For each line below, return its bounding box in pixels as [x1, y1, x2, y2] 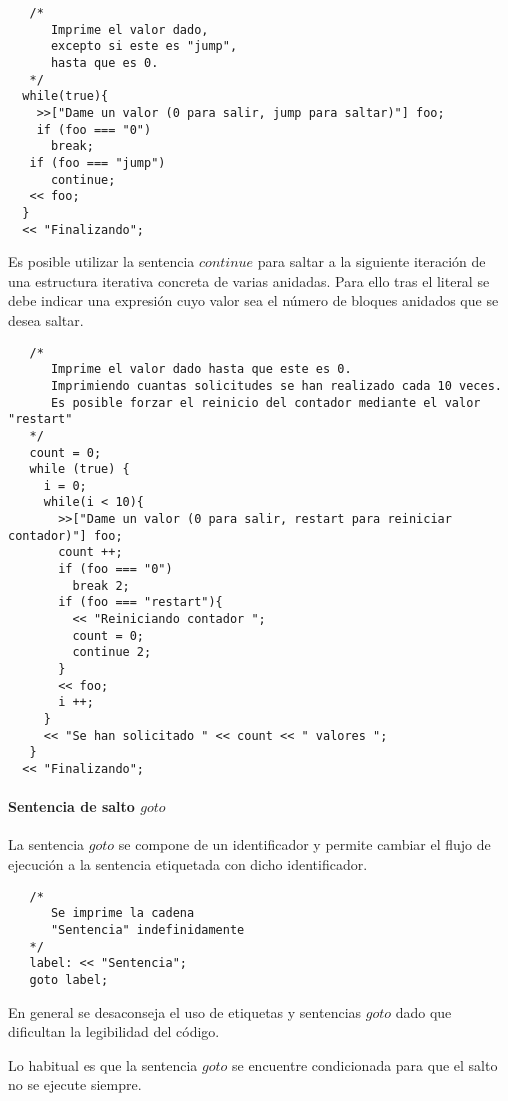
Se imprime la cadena [50, 906, 195, 921]
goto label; [29, 972, 109, 987]
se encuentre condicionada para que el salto [232, 1054, 498, 1075]
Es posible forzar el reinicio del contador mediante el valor [50, 395, 481, 410]
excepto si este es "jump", [50, 39, 238, 54]
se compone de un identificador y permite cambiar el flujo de [118, 834, 491, 855]
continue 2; [72, 645, 152, 660]
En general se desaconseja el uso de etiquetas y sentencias [8, 1001, 362, 1022]
